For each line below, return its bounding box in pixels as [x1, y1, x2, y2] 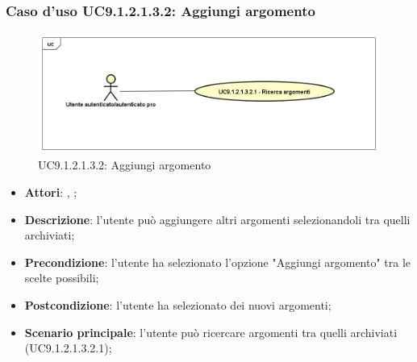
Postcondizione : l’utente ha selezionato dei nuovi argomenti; [24, 296, 332, 313]
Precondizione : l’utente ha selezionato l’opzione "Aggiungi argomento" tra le [24, 253, 411, 270]
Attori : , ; [24, 183, 77, 200]
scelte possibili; [24, 269, 99, 286]
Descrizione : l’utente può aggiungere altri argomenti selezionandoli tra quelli [24, 210, 411, 227]
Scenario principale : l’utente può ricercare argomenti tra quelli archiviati [24, 323, 398, 340]
